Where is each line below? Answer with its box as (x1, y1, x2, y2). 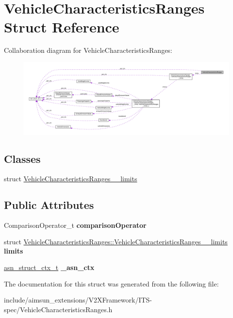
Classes (4, 151, 41, 166)
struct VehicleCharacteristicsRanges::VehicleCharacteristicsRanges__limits (4, 236, 228, 246)
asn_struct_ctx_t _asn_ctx (4, 262, 95, 272)
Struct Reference (4, 17, 119, 37)
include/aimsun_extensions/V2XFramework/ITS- (4, 295, 152, 305)
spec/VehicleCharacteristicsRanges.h (4, 304, 113, 314)
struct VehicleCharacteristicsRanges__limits (4, 174, 137, 184)
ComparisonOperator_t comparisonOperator (4, 220, 147, 230)
